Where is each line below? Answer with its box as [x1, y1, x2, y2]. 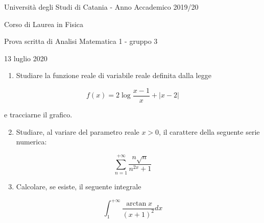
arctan [126, 200, 147, 207]
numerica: [16, 136, 47, 147]
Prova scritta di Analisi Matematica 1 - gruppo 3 [4, 36, 158, 46]
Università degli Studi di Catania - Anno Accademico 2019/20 [4, 2, 199, 12]
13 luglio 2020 [4, 53, 47, 63]
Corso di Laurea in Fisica [4, 18, 84, 29]
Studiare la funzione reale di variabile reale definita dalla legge [16, 70, 211, 81]
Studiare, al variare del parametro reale [16, 126, 139, 137]
